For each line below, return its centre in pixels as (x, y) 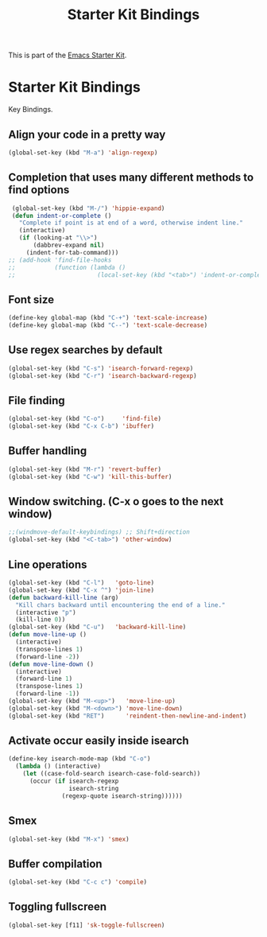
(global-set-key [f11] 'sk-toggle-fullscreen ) (87, 925)
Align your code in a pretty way (87, 134)
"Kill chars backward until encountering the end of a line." (120, 605)
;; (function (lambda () (67, 267)
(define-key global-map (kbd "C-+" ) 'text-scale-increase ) (108, 318)
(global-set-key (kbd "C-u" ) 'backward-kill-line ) (97, 627)
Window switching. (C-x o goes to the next (116, 502)
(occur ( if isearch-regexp (74, 781)
